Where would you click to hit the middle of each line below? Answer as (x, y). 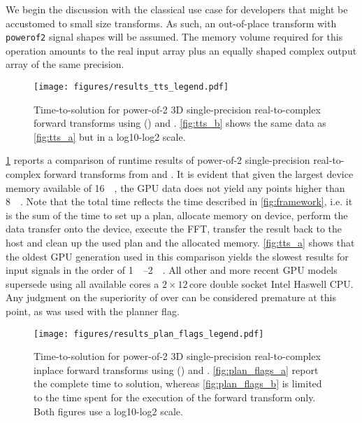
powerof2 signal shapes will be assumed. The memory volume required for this (174, 37)
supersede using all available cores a (82, 283)
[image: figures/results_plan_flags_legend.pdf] (149, 334)
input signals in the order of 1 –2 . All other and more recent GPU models (172, 270)
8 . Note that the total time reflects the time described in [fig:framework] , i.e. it (179, 201)
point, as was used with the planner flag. (93, 311)
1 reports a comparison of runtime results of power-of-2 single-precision (158, 160)
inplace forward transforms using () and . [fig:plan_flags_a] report (176, 369)
